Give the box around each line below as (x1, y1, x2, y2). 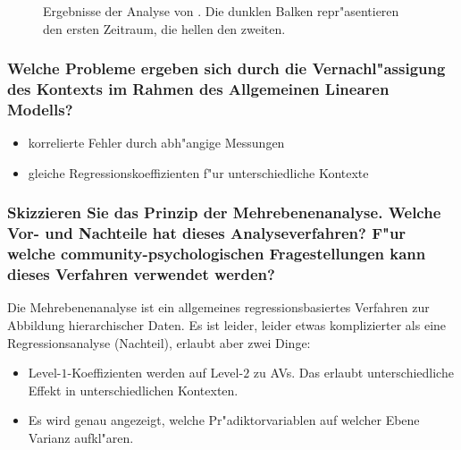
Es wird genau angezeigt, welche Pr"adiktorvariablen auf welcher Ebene (28, 411, 420, 429)
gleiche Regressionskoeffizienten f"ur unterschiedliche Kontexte (28, 163, 369, 182)
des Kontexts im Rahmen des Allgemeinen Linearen (7, 78, 390, 100)
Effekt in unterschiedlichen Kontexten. (28, 380, 239, 399)
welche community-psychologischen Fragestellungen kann (7, 242, 426, 265)
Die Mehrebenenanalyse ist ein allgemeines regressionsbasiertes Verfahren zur (7, 298, 430, 317)
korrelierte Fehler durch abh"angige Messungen (28, 133, 285, 152)
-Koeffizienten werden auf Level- (67, 363, 244, 382)
